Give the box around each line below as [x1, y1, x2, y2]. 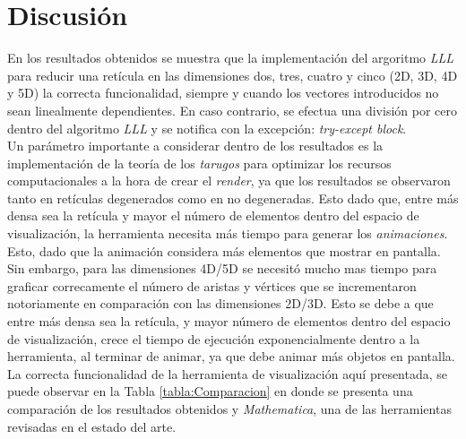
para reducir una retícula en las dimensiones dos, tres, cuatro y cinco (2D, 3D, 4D [7, 65, 458, 84]
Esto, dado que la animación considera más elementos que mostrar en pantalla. [7, 241, 441, 260]
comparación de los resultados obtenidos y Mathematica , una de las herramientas [7, 400, 452, 417]
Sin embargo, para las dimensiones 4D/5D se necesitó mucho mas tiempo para [7, 259, 437, 278]
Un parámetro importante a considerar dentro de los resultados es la [7, 136, 384, 155]
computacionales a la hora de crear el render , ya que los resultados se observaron [7, 171, 451, 190]
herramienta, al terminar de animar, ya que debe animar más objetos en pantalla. [7, 347, 455, 366]
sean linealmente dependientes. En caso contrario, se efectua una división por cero [7, 100, 457, 119]
